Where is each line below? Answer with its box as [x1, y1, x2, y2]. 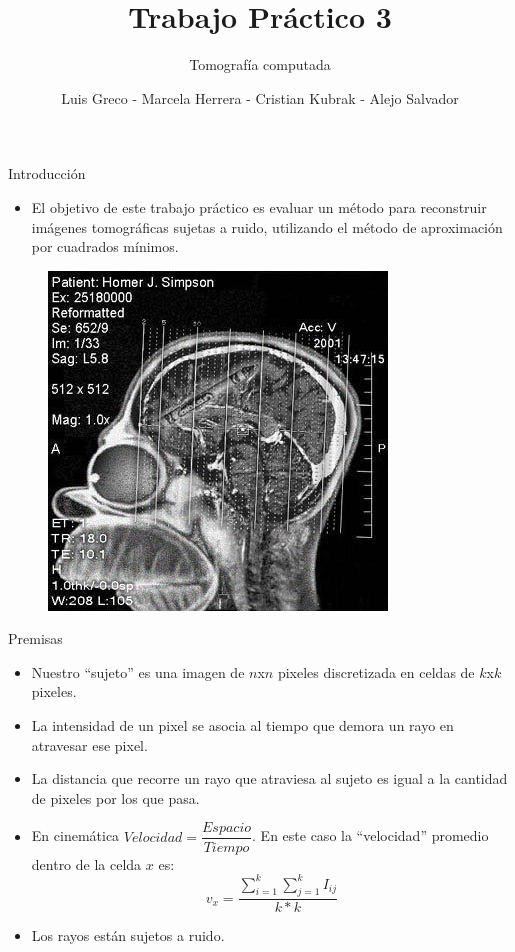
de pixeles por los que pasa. [31, 787, 200, 808]
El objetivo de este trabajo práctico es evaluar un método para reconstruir [31, 196, 487, 217]
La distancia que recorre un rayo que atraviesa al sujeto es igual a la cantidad [31, 768, 508, 789]
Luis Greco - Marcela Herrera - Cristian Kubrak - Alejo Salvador [61, 87, 459, 108]
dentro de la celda [31, 853, 142, 874]
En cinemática [31, 825, 120, 846]
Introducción [8, 163, 86, 184]
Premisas [8, 628, 63, 649]
